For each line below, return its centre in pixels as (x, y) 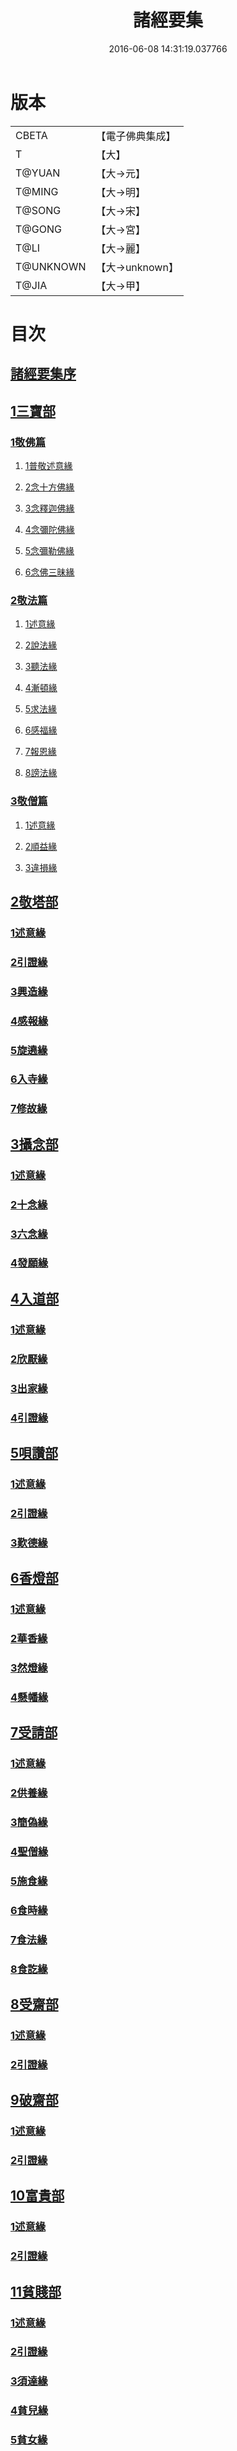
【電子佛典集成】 (136, 136)
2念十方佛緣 (49, 487)
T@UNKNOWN (51, 266)
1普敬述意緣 (48, 465)
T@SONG (38, 210)
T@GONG (38, 229)
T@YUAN (38, 173)
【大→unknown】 (137, 267)
